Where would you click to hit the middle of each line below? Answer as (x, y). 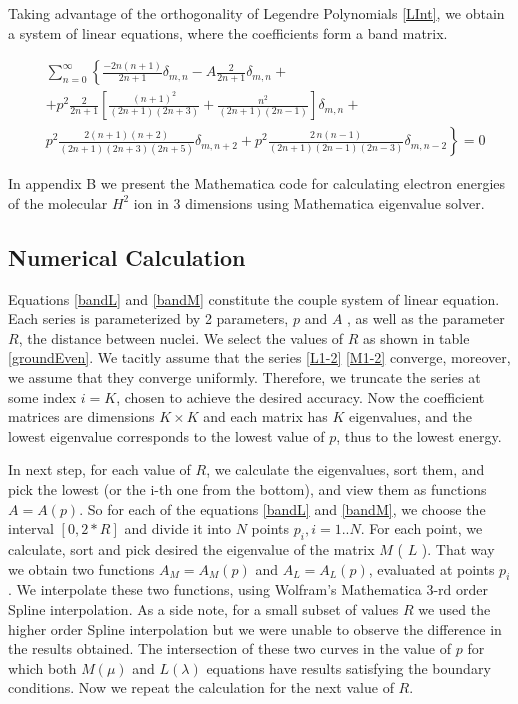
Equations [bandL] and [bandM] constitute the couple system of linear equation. (254, 298)
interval (31, 528)
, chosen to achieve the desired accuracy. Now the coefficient (300, 396)
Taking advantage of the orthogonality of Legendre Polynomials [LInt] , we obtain (256, 13)
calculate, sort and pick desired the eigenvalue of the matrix (191, 549)
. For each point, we (421, 528)
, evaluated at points (431, 568)
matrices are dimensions (81, 416)
